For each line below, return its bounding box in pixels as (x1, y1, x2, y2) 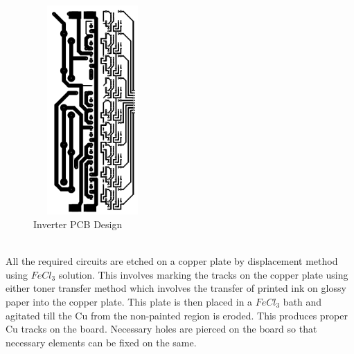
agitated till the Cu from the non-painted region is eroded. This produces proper (6, 308, 348, 322)
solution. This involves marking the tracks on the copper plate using (58, 267, 348, 281)
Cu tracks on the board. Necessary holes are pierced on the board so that (6, 322, 317, 336)
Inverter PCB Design (33, 216, 123, 231)
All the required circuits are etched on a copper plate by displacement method (6, 254, 338, 268)
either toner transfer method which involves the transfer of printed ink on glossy (6, 281, 346, 295)
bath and (283, 294, 322, 308)
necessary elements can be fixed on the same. (6, 335, 197, 349)
